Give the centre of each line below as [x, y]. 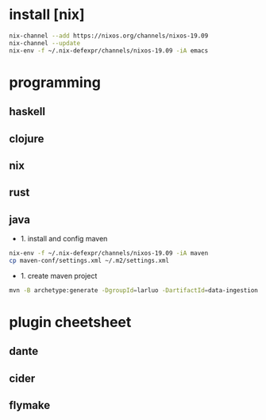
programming [55, 82]
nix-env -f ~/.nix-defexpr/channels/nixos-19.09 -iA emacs [109, 50]
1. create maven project [59, 276]
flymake [30, 405]
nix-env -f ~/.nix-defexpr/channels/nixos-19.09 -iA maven [109, 253]
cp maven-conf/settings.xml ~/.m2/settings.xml [89, 260]
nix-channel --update [45, 43]
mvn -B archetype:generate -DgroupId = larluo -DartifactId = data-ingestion [134, 290]
